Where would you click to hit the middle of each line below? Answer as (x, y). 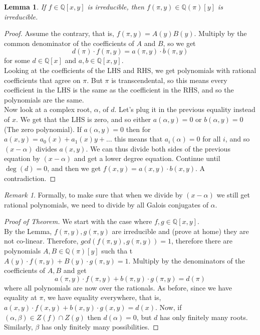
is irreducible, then (116, 6)
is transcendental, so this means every (169, 80)
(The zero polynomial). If (43, 129)
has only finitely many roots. (204, 317)
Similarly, (19, 327)
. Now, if (169, 307)
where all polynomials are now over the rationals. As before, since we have (118, 287)
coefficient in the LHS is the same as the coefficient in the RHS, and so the (119, 90)
